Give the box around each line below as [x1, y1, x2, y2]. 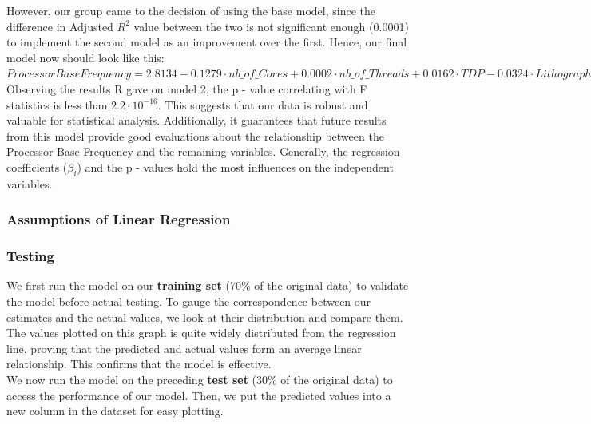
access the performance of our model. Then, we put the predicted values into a [6, 386, 391, 403]
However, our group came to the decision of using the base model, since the [6, 2, 375, 18]
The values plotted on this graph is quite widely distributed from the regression [6, 324, 396, 341]
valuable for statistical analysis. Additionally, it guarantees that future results [6, 112, 387, 129]
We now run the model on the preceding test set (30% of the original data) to [6, 371, 393, 387]
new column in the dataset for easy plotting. [6, 402, 224, 419]
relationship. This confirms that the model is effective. [6, 355, 272, 372]
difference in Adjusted [6, 18, 113, 34]
